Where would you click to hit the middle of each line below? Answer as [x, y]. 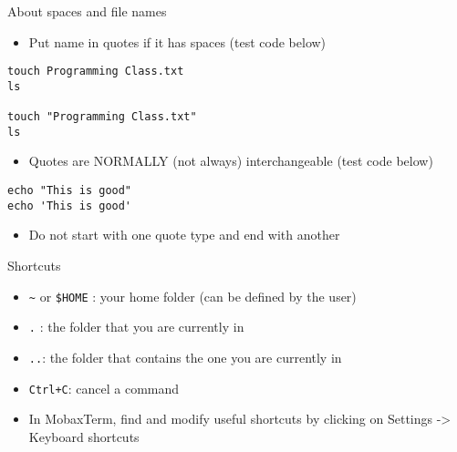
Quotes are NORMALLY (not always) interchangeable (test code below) [231, 161]
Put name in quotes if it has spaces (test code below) [177, 41]
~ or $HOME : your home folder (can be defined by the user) [192, 296]
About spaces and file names [87, 11]
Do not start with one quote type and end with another [184, 235]
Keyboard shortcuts [84, 436]
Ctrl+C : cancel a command [104, 388]
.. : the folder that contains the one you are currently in [185, 357]
